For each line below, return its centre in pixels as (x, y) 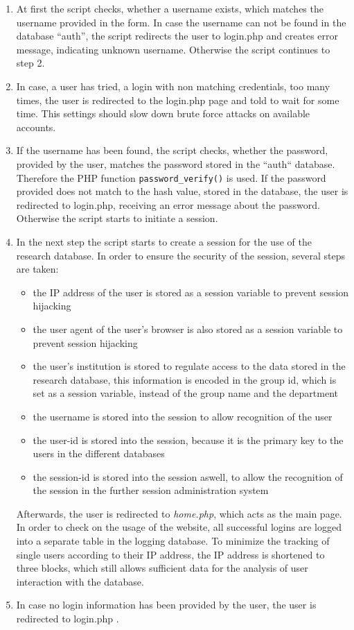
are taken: (37, 269)
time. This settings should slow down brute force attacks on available (163, 113)
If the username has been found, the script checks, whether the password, (172, 150)
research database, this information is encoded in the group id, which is (185, 379)
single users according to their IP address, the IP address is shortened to (170, 554)
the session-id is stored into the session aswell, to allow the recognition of (188, 476)
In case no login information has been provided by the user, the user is (166, 605)
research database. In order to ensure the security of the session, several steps (181, 255)
